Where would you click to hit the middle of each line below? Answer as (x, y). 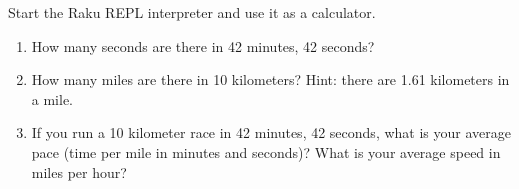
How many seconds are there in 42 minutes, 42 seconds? (203, 45)
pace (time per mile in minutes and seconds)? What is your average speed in (266, 151)
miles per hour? (79, 171)
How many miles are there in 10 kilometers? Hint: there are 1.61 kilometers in (270, 79)
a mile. (52, 98)
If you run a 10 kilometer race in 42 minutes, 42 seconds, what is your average (271, 132)
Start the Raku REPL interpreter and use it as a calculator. (192, 12)
